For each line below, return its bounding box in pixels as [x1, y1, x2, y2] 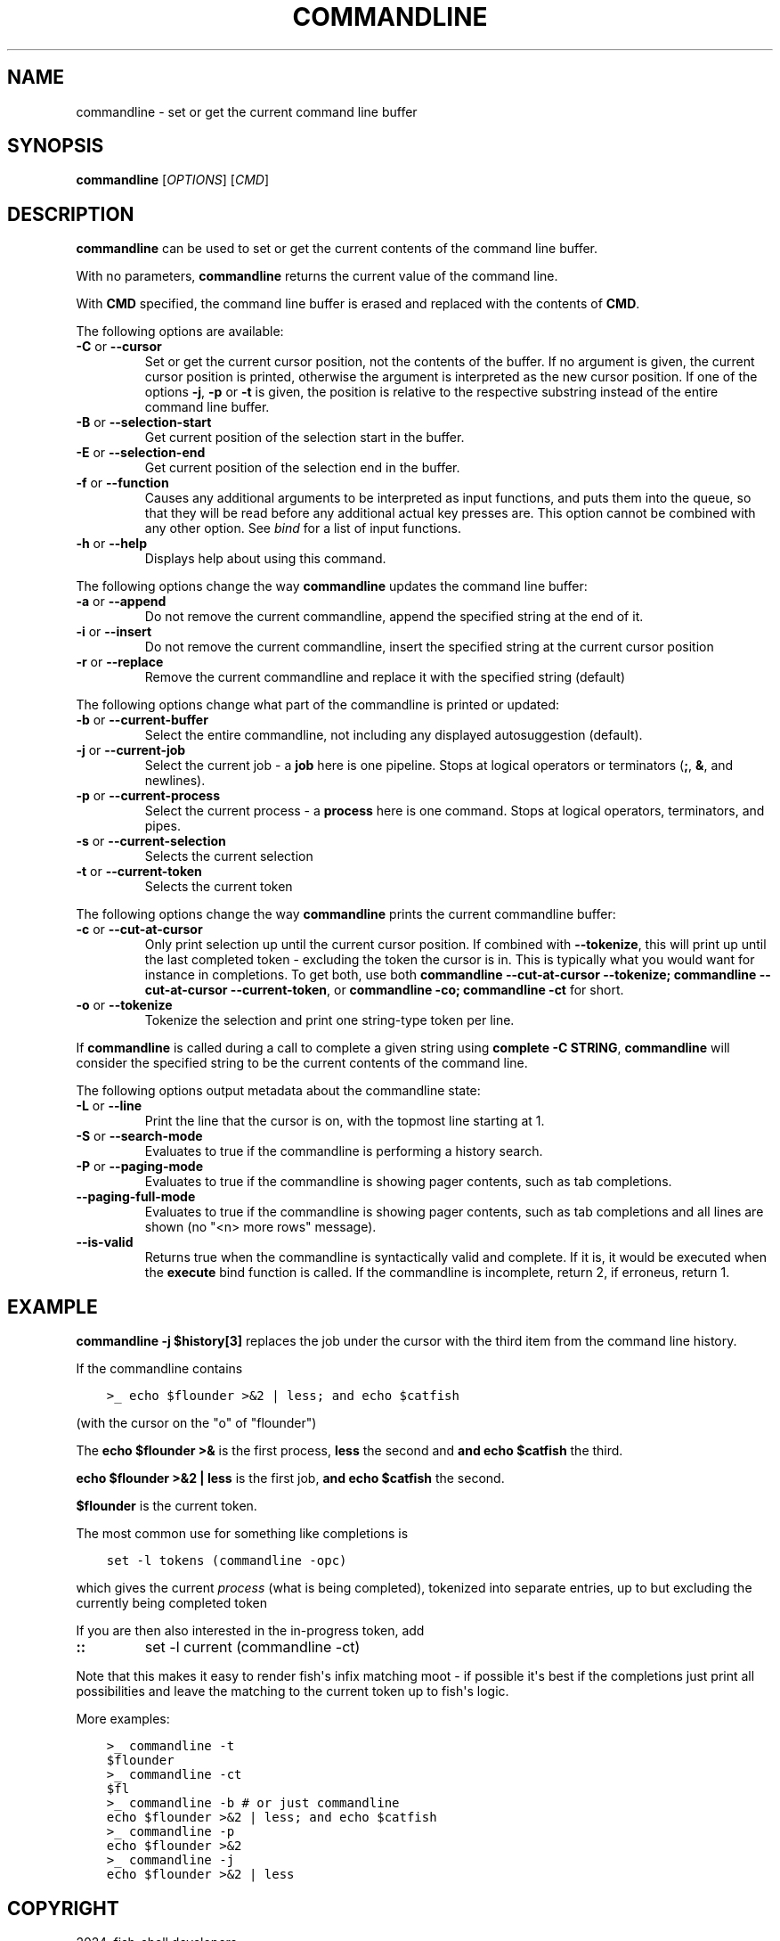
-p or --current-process [76, 788, 221, 804]
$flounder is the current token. [76, 1498, 257, 1514]
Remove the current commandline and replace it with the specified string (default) [144, 669, 625, 685]
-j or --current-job [76, 742, 186, 758]
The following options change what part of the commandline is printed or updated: [76, 697, 560, 713]
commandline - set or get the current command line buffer [76, 103, 418, 119]
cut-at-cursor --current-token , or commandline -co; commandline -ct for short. [144, 982, 624, 998]
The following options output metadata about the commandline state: [76, 1083, 481, 1099]
